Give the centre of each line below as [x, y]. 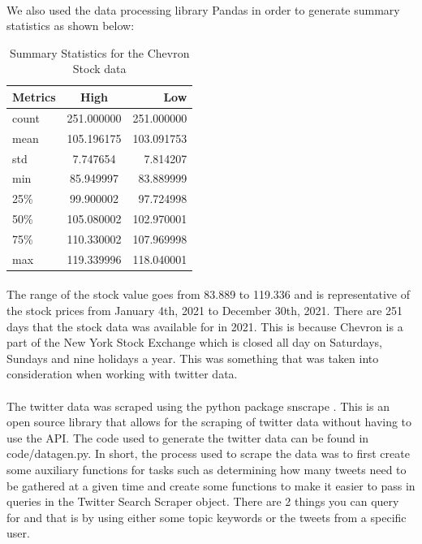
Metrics [34, 96]
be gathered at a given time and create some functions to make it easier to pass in [211, 485]
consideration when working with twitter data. [122, 374]
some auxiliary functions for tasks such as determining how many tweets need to [207, 469]
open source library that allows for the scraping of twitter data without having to [209, 422]
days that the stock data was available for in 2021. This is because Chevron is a [205, 326]
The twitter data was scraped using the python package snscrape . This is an [198, 406]
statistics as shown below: [71, 26]
